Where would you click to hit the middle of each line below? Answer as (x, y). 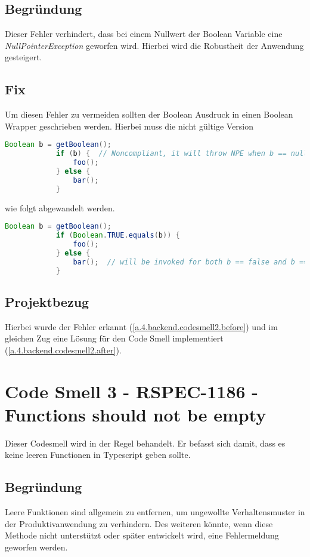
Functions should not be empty (136, 414)
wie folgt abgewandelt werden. (60, 207)
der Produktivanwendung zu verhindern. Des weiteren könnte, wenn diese (139, 523)
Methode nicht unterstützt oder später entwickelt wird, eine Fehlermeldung (142, 535)
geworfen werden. (36, 547)
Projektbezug (47, 301)
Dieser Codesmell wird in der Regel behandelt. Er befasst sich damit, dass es (145, 443)
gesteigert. (24, 57)
